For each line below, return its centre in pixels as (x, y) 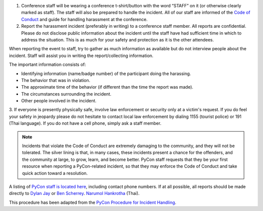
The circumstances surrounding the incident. (66, 94)
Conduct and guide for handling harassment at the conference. (85, 19)
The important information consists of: (47, 65)
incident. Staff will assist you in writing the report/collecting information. (81, 56)
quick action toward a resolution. (55, 173)
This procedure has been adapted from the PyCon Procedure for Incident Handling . (93, 202)
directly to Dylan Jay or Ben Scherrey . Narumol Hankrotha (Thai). (74, 193)
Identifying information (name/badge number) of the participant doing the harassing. (106, 74)
